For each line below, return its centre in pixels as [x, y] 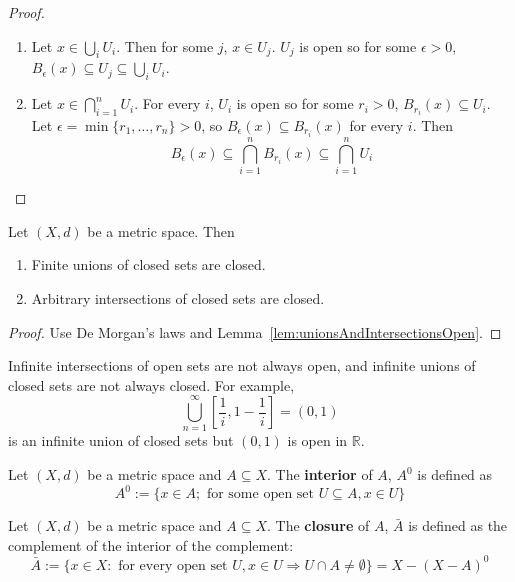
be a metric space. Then [161, 230]
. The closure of [318, 525]
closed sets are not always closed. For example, [151, 384]
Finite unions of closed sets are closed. [148, 264]
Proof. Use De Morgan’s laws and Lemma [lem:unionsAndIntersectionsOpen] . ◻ [255, 331]
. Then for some [165, 45]
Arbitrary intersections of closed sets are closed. [178, 297]
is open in [317, 440]
